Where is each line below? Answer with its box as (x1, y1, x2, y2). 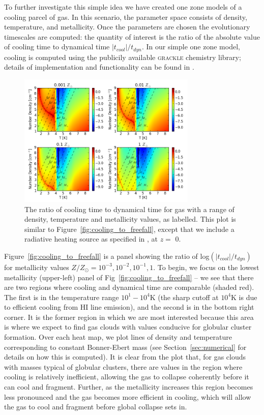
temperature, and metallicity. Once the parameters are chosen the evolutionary (4, 21, 250, 32)
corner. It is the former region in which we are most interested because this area (4, 311, 254, 322)
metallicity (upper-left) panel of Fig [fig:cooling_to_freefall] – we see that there (4, 272, 254, 282)
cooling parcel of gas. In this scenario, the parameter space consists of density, (4, 11, 247, 22)
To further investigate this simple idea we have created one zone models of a (4, 2, 242, 12)
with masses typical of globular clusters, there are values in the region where (4, 361, 243, 372)
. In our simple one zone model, (141, 41, 240, 52)
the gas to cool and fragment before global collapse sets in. (4, 401, 187, 412)
